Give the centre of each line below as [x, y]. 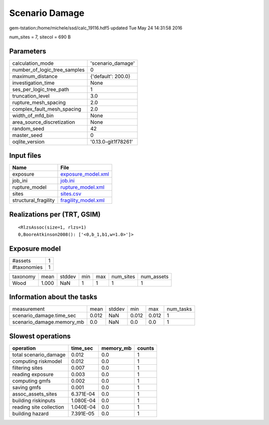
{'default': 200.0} [110, 76]
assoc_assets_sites [35, 394]
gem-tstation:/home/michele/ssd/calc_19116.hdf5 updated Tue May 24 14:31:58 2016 [96, 28]
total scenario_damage [39, 355]
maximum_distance [35, 76]
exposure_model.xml [85, 174]
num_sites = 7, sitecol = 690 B [40, 37]
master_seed [27, 135]
